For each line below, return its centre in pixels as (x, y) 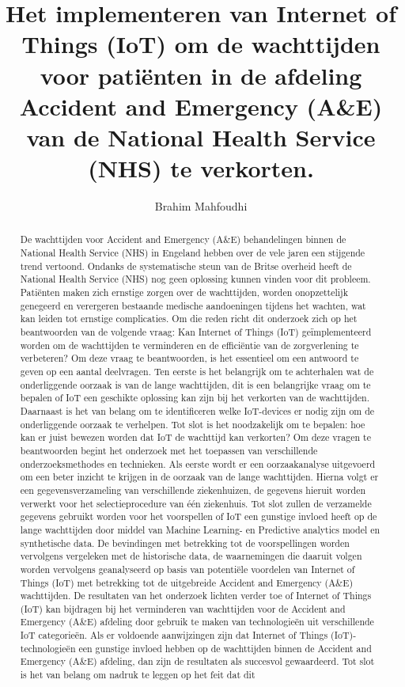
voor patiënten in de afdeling (201, 75)
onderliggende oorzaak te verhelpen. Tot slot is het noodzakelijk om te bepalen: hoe (193, 424)
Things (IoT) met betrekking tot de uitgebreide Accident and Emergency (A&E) (187, 582)
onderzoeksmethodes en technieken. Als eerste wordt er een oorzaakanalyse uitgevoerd (198, 463)
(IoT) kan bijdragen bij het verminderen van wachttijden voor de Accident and (183, 608)
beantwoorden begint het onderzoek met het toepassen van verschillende (169, 450)
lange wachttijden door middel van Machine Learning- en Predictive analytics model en (200, 529)
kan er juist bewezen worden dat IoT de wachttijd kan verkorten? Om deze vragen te (195, 437)
